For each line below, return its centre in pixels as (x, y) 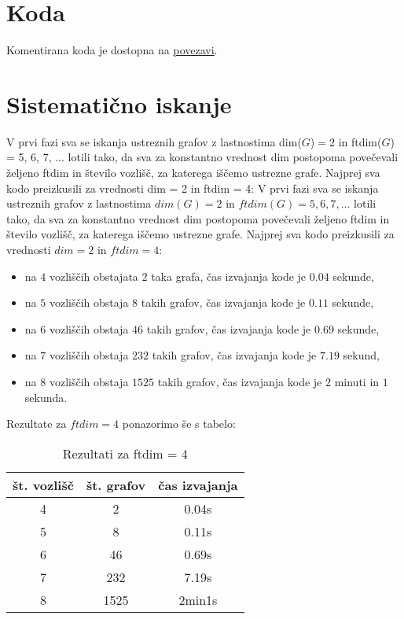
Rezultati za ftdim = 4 (125, 453)
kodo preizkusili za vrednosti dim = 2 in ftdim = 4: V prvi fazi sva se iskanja (193, 188)
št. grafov (116, 485)
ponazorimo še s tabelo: (179, 424)
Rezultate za (37, 424)
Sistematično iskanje (119, 103)
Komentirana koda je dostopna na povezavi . (112, 50)
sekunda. (46, 397)
